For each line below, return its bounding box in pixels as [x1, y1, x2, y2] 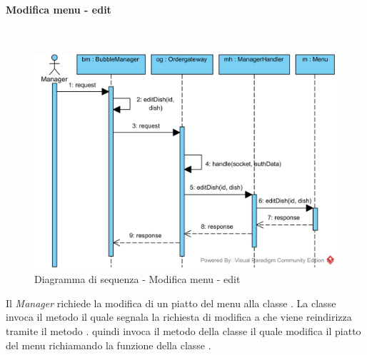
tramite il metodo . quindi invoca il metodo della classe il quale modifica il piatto [6, 324, 361, 339]
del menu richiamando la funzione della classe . [6, 337, 211, 352]
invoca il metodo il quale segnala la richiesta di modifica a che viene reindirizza [6, 309, 352, 324]
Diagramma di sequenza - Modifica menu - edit [34, 272, 241, 287]
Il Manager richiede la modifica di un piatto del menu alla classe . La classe [6, 295, 336, 310]
